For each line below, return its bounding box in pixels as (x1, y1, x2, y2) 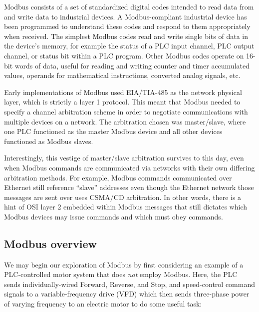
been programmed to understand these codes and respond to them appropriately (4, 21, 251, 31)
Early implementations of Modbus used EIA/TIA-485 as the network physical (4, 86, 242, 97)
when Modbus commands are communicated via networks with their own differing (4, 162, 255, 172)
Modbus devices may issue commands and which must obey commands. (4, 211, 223, 221)
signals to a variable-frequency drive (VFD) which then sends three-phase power (4, 288, 250, 299)
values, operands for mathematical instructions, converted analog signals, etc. (4, 70, 241, 80)
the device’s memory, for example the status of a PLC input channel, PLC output (4, 40, 255, 51)
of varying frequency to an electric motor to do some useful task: (4, 298, 202, 309)
